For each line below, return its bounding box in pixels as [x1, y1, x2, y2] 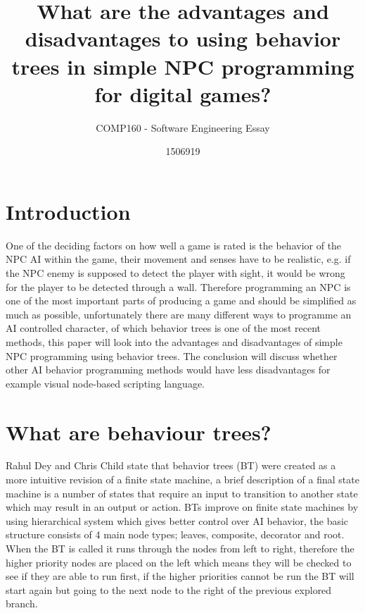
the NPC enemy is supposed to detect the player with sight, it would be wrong [6, 266, 345, 280]
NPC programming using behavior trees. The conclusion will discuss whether [6, 348, 338, 363]
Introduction [6, 197, 131, 225]
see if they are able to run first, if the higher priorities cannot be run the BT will [6, 569, 354, 583]
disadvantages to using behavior [25, 24, 341, 53]
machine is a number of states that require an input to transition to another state [6, 485, 358, 500]
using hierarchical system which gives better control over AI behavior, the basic [6, 513, 349, 528]
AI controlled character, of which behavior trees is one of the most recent [6, 321, 321, 335]
